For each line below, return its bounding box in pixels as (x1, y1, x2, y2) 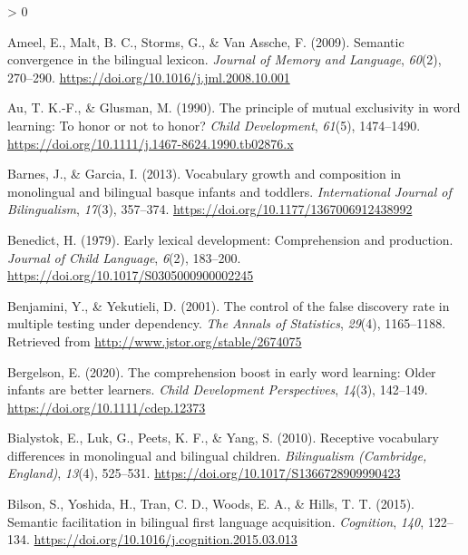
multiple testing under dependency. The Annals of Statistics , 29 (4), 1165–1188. (7, 314, 446, 333)
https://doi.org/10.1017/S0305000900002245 (7, 266, 254, 285)
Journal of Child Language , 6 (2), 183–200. (7, 248, 241, 267)
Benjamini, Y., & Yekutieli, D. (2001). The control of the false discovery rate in (7, 296, 450, 315)
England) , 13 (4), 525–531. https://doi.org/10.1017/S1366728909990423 (7, 463, 401, 482)
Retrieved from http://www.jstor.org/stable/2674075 (7, 331, 302, 350)
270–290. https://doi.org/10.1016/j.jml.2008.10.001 (7, 67, 290, 86)
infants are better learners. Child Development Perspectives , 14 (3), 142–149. (7, 380, 428, 399)
